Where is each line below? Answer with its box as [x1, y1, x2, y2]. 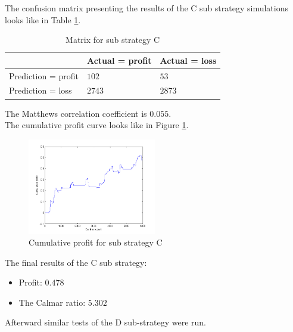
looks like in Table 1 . [5, 13, 81, 26]
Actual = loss [160, 54, 217, 66]
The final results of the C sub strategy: [5, 256, 147, 268]
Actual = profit [86, 54, 152, 66]
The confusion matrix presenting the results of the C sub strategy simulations [5, 2, 288, 14]
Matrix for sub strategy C [66, 33, 160, 46]
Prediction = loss [9, 84, 72, 97]
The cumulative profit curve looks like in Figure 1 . [5, 119, 189, 131]
